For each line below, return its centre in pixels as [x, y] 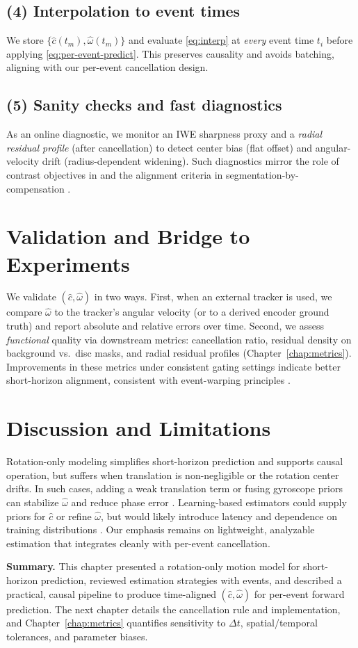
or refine [74, 516]
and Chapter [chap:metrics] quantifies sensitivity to [116, 623]
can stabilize [33, 502]
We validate [31, 297]
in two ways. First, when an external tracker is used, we [213, 297]
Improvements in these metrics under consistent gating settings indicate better [173, 366]
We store [25, 40]
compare [24, 312]
